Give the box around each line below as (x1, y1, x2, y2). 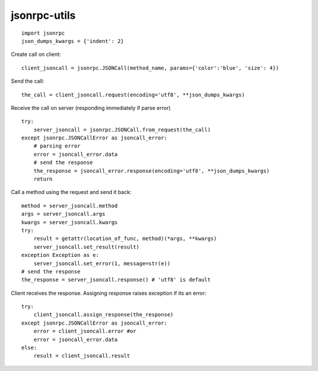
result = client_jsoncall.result (33, 353, 131, 359)
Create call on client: (11, 51, 61, 58)
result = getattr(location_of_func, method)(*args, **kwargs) (33, 235, 217, 242)
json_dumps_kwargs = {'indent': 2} (21, 38, 124, 44)
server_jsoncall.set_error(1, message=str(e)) (33, 260, 171, 267)
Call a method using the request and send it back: (11, 189, 132, 196)
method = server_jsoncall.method (21, 202, 118, 209)
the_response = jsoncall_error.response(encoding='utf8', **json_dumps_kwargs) (33, 168, 270, 174)
